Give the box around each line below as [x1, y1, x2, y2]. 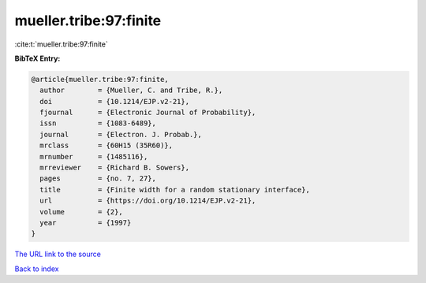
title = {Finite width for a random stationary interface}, [39, 185, 311, 194]
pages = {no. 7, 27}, [39, 174, 157, 183]
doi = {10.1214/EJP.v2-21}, [39, 97, 189, 106]
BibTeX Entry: [14, 54, 61, 63]
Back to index [14, 264, 59, 274]
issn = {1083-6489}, [39, 119, 157, 128]
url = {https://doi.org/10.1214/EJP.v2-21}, [39, 196, 256, 205]
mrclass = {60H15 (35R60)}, [39, 141, 174, 150]
